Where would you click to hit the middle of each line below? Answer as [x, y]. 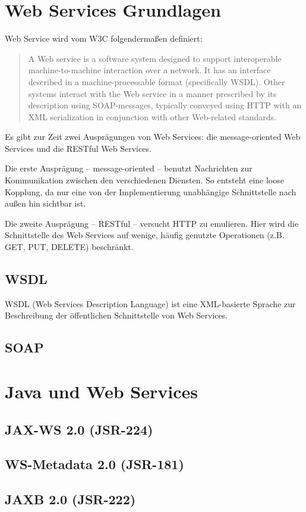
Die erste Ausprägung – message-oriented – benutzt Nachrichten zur [129, 168]
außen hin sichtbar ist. [45, 203]
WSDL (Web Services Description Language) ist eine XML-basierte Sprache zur [150, 303]
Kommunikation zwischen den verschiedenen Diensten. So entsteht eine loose [144, 180]
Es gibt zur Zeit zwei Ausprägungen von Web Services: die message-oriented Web [153, 137]
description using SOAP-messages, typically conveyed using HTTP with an [165, 105]
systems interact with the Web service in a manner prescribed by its [152, 93]
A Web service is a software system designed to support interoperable [155, 58]
